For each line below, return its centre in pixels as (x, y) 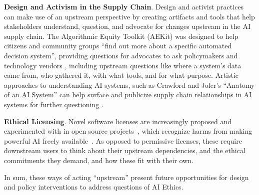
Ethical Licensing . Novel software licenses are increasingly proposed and (118, 121)
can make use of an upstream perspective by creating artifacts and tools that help (129, 16)
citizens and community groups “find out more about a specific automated (118, 46)
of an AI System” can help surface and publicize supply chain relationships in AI (128, 95)
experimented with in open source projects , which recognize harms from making (128, 131)
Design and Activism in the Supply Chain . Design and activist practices (124, 6)
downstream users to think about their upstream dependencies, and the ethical (125, 150)
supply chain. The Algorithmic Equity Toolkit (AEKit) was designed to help (121, 36)
